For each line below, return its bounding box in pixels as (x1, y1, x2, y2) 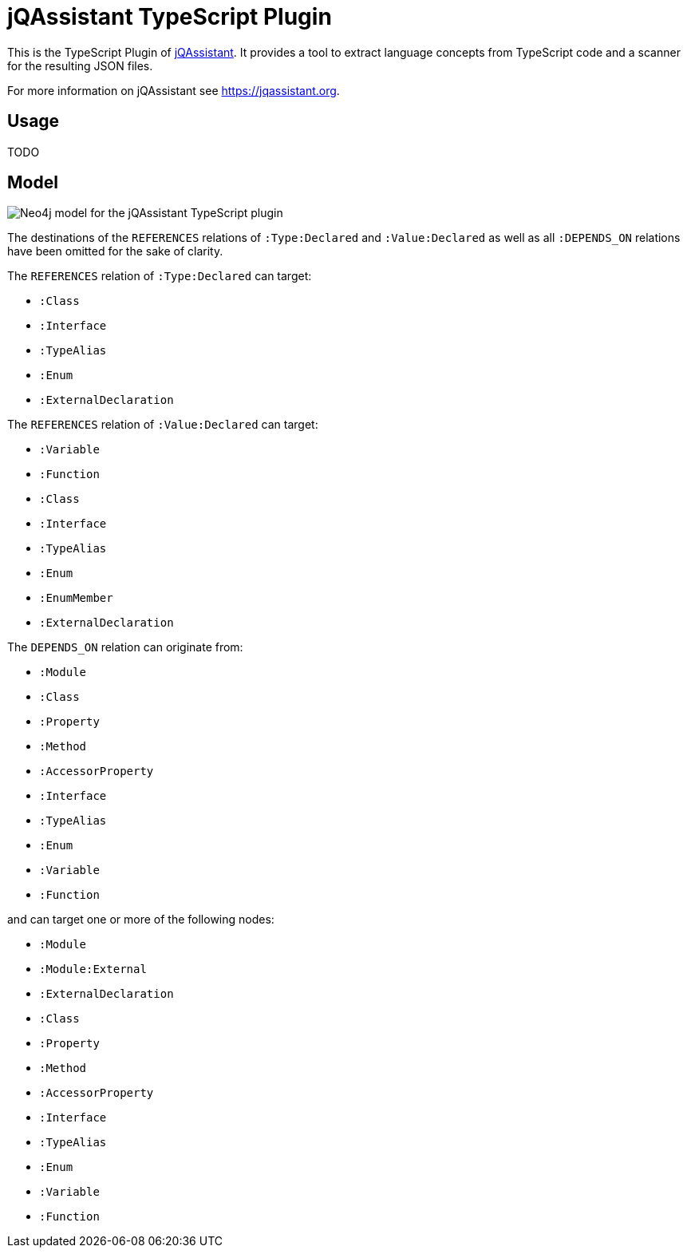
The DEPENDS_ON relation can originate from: (7, 640, 243, 655)
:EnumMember (39, 591, 113, 605)
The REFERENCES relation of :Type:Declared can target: (7, 269, 312, 283)
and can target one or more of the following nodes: (7, 912, 274, 927)
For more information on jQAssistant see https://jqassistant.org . (7, 83, 340, 97)
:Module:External (39, 963, 147, 976)
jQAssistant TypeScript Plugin (7, 3, 332, 30)
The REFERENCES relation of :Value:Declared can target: (7, 417, 318, 432)
